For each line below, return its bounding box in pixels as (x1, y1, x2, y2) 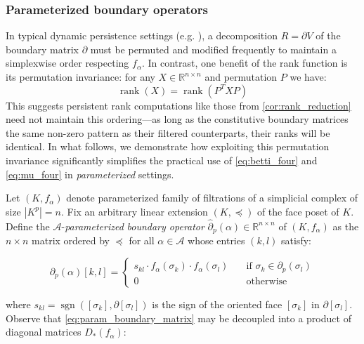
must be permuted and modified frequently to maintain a (90, 41, 337, 56)
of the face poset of (256, 204, 339, 218)
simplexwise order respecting (6, 55, 129, 70)
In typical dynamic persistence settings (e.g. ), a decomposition (6, 28, 278, 43)
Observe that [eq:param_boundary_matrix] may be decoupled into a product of (6, 310, 351, 325)
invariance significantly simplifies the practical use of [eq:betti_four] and (6, 152, 318, 167)
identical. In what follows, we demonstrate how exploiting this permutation (6, 139, 330, 154)
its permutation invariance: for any (6, 70, 155, 84)
